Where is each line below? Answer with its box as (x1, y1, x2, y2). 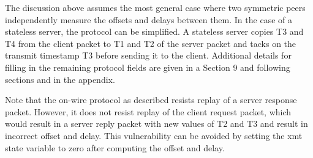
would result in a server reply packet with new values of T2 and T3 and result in (5, 117, 308, 130)
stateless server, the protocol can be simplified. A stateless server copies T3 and (5, 25, 304, 38)
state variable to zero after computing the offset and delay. (5, 141, 225, 154)
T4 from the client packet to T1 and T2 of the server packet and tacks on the (5, 37, 296, 49)
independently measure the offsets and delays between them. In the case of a (5, 13, 292, 26)
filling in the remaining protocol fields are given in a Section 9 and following (5, 60, 290, 73)
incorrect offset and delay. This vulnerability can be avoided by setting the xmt (5, 129, 303, 142)
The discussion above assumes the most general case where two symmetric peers (5, 1, 306, 13)
